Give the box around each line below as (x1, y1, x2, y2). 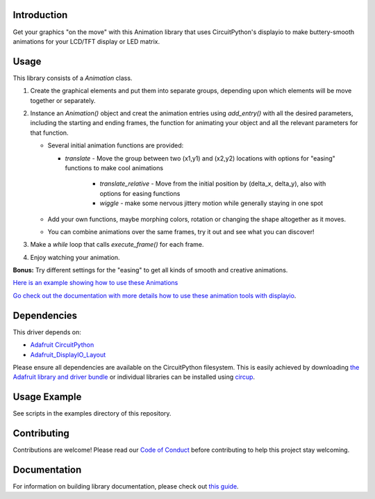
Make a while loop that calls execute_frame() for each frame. (30, 240, 204, 249)
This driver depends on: (12, 327, 81, 336)
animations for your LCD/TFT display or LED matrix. (12, 37, 160, 45)
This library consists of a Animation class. (12, 74, 133, 82)
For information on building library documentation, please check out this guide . (12, 482, 239, 491)
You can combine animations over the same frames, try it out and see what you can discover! (47, 227, 315, 236)
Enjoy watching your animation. (30, 253, 121, 261)
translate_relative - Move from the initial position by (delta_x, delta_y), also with (99, 179, 326, 188)
